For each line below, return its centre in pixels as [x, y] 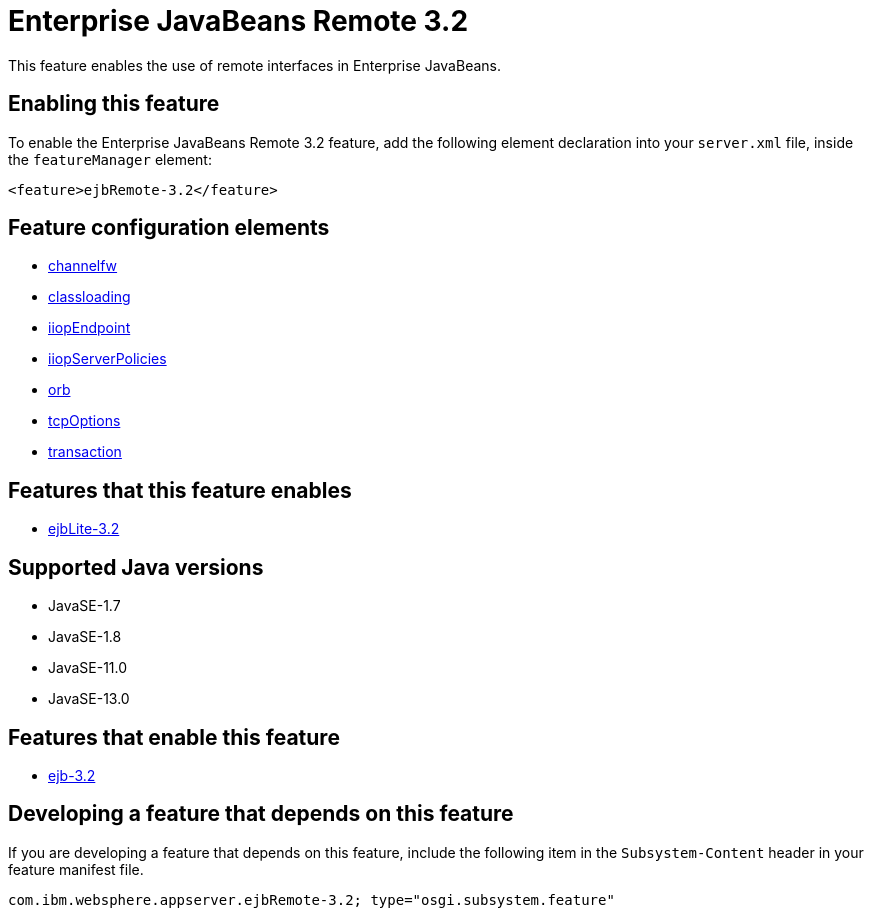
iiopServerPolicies [107, 359]
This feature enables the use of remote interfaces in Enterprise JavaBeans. [254, 65]
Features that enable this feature [174, 737]
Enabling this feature [114, 104]
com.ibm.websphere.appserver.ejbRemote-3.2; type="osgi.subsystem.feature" [311, 899]
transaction [85, 452]
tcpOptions [84, 421]
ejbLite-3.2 [84, 529]
